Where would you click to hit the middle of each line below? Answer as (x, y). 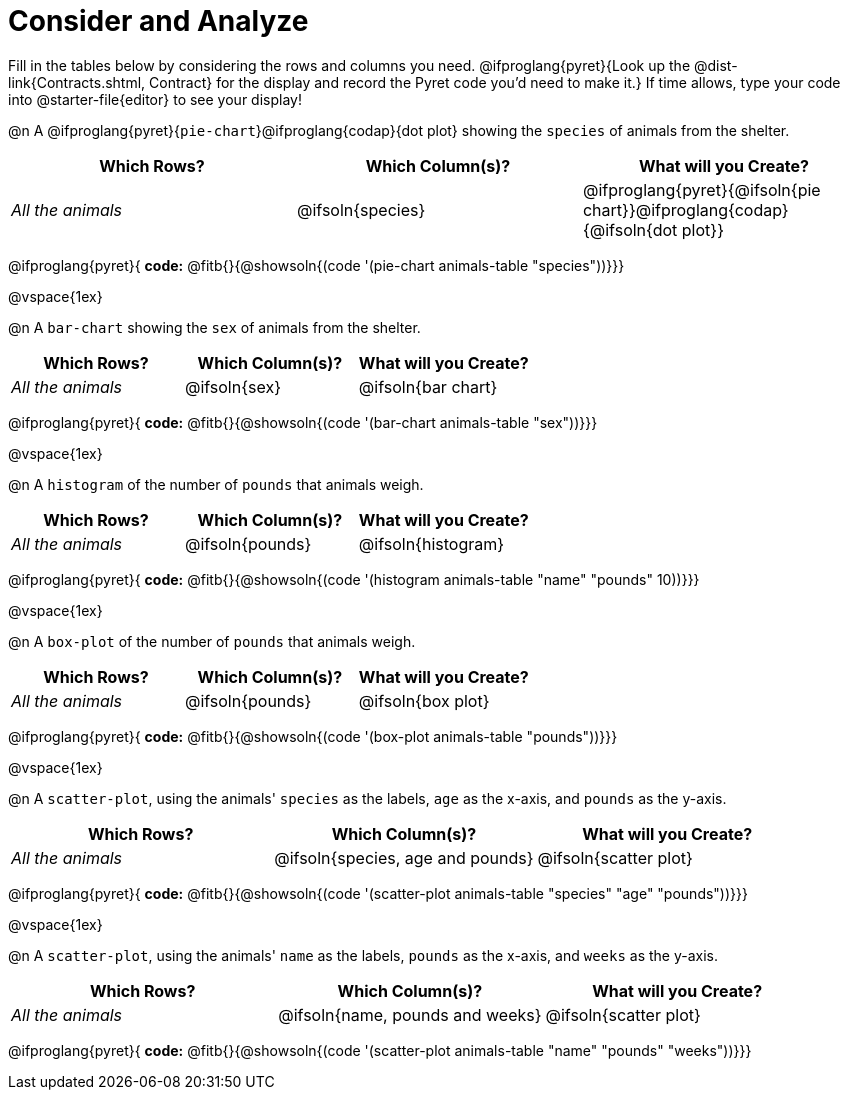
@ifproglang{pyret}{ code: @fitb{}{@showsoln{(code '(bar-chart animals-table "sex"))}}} (303, 422)
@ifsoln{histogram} (431, 543)
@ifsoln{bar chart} (428, 386)
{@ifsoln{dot (630, 229)
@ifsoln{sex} (232, 386)
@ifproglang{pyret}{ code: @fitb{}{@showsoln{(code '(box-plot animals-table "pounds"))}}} (313, 736)
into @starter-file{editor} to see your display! (155, 99)
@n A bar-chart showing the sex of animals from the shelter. (214, 327)
